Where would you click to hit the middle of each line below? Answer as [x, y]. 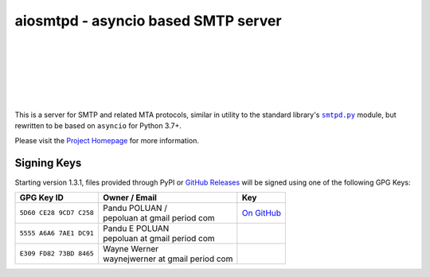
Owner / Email [129, 197]
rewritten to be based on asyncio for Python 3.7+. [98, 126]
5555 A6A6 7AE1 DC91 [57, 234]
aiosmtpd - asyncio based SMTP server [148, 21]
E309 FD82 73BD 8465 [57, 254]
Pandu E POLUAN [136, 228]
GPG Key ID [41, 197]
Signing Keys [48, 163]
